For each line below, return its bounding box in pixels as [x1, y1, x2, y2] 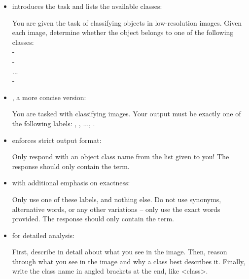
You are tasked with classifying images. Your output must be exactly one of [12, 108, 241, 119]
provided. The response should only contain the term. [12, 213, 174, 224]
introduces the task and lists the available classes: [12, 1, 162, 11]
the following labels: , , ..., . [12, 118, 95, 128]
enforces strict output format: [12, 135, 102, 145]
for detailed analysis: [12, 230, 75, 240]
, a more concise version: [12, 92, 86, 102]
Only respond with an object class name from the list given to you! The [12, 151, 229, 162]
